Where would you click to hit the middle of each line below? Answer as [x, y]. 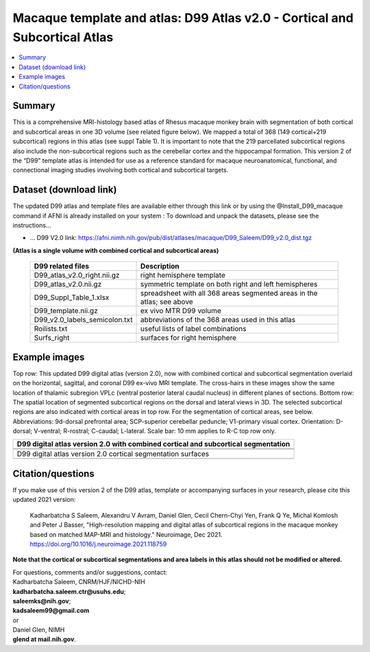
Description [160, 266]
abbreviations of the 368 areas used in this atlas [218, 320]
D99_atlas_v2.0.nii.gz [68, 285]
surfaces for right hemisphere [188, 338]
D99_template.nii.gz [66, 311]
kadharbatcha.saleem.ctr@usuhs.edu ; [69, 591]
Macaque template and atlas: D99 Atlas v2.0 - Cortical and [183, 18]
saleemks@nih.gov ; [42, 601]
